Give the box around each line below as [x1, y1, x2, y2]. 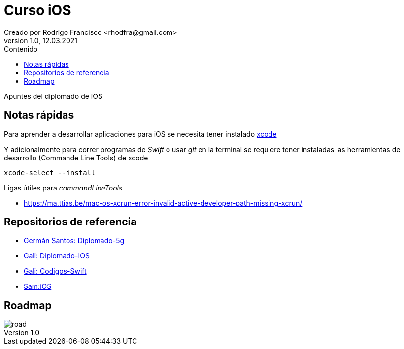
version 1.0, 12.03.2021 [4, 36, 77, 45]
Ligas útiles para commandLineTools [4, 183, 123, 192]
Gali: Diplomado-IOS [24, 252, 90, 260]
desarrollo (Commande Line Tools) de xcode [4, 153, 148, 162]
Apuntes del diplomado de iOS [4, 92, 102, 100]
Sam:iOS [24, 282, 52, 291]
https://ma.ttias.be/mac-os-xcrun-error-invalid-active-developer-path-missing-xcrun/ [24, 198, 303, 207]
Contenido [4, 44, 38, 53]
